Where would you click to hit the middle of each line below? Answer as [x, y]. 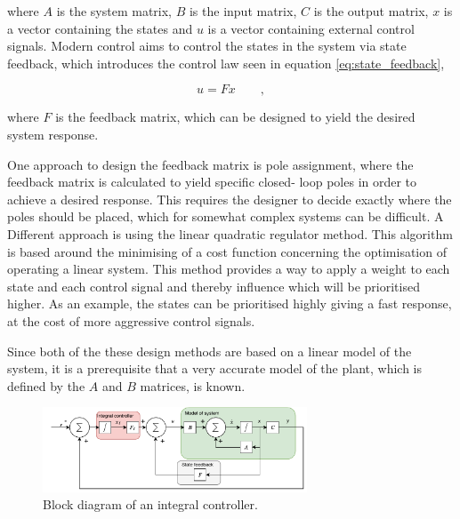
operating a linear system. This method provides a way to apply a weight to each [229, 269]
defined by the [46, 385]
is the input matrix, [243, 11]
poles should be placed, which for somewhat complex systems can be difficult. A [226, 216]
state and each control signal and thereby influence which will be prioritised [214, 286]
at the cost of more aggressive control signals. [131, 320]
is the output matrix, [371, 11]
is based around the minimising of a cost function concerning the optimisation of [227, 251]
